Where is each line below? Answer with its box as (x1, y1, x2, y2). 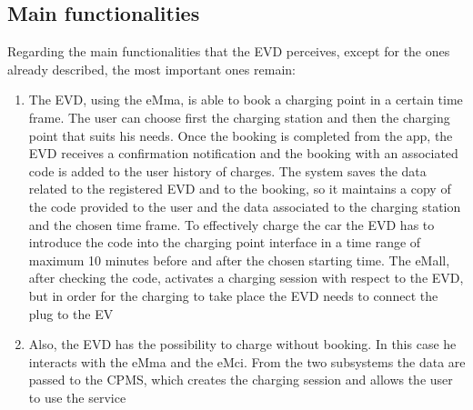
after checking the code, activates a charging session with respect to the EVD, (28, 268, 464, 287)
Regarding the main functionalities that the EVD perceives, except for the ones (7, 42, 450, 61)
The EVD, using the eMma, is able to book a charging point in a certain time (28, 90, 463, 109)
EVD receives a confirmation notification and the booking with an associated (28, 144, 458, 163)
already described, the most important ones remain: (7, 59, 296, 78)
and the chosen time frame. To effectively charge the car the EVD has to (28, 215, 435, 234)
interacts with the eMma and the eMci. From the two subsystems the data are (28, 352, 466, 371)
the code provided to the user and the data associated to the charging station (28, 196, 461, 215)
